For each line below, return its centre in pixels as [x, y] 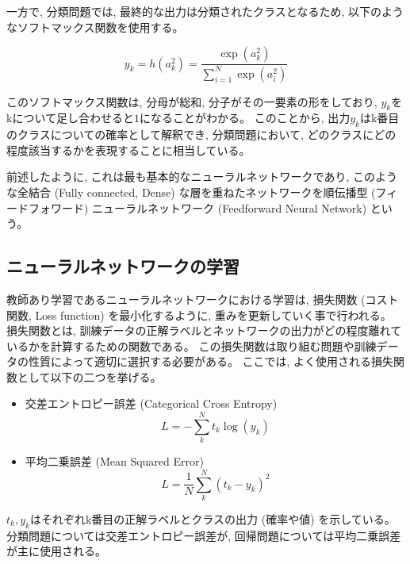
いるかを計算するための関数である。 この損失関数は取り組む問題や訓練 [192, 345]
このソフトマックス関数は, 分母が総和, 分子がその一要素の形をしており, [192, 101]
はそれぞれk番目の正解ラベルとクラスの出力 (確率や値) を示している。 [213, 518]
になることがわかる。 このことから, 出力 [245, 118]
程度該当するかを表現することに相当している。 [128, 150]
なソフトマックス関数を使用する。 [95, 27]
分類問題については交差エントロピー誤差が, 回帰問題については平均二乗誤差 [204, 535]
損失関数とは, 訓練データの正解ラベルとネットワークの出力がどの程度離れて [204, 330]
